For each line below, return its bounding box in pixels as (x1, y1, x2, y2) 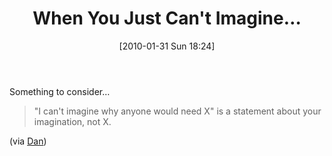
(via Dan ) (9, 135, 47, 147)
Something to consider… (9, 85, 111, 97)
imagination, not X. (33, 115, 112, 127)
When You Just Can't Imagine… (32, 7, 302, 30)
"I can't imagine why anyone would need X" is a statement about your (33, 105, 322, 117)
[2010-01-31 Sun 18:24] (118, 40, 216, 52)
